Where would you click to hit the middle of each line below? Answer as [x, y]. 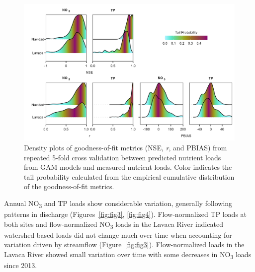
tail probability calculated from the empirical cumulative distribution [129, 176]
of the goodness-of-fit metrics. [69, 186]
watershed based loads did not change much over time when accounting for [118, 235]
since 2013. [21, 265]
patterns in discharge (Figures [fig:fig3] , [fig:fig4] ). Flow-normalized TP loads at [126, 214]
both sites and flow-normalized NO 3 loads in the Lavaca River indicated [114, 224]
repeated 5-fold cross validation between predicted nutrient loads [123, 157]
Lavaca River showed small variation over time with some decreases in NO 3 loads [128, 255]
